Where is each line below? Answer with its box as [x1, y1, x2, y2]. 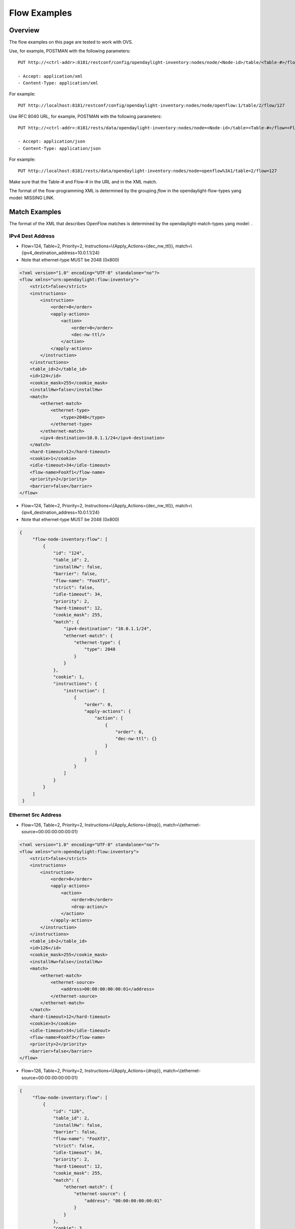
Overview [9, 26, 40, 34]
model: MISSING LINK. [9, 195, 55, 201]
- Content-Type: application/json [18, 146, 101, 151]
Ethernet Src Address [9, 812, 61, 819]
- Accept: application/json [18, 139, 86, 145]
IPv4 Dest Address [9, 233, 55, 239]
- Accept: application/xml [18, 73, 83, 79]
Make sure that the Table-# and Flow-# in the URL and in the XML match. [9, 178, 157, 184]
